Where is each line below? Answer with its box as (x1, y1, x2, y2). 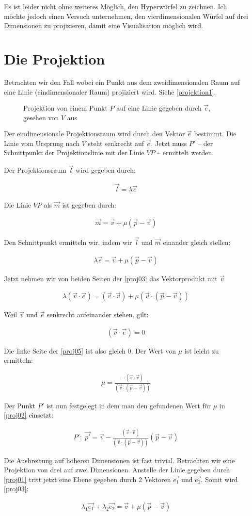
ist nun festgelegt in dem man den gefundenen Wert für (46, 400, 211, 410)
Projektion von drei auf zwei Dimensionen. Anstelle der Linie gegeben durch (4, 465, 230, 475)
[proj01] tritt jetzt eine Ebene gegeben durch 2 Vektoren (4, 474, 171, 484)
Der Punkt (4, 400, 36, 410)
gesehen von (23, 112, 59, 122)
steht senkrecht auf (88, 138, 144, 148)
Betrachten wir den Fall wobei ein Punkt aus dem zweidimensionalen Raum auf (4, 77, 240, 87)
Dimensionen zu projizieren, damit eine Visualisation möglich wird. (4, 20, 203, 31)
